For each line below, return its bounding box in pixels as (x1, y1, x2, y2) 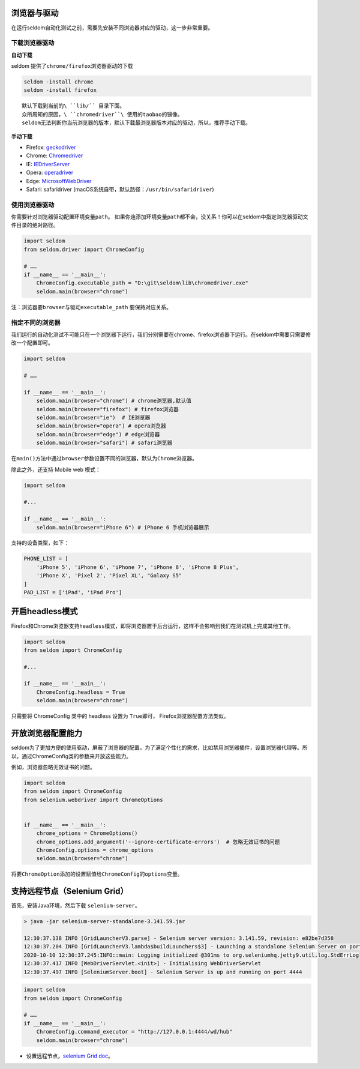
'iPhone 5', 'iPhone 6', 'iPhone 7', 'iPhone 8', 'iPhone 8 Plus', (36, 564, 239, 570)
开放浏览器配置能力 (11, 728, 82, 738)
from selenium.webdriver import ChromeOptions (23, 796, 163, 803)
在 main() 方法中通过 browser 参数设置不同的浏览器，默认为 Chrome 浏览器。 (11, 455, 198, 462)
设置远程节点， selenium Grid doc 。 (26, 1052, 113, 1059)
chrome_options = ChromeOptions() (36, 830, 138, 837)
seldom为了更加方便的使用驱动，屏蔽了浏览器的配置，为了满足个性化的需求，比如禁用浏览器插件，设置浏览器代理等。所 (11, 744, 308, 751)
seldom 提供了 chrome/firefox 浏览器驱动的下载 (11, 62, 133, 70)
